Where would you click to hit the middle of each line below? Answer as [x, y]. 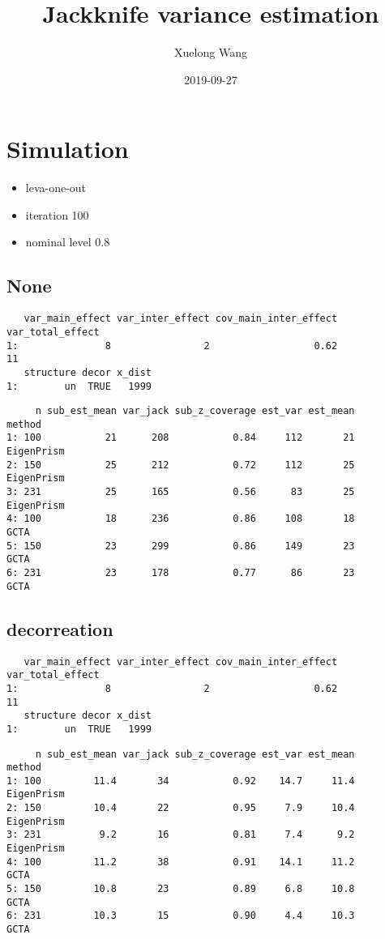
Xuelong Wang [211, 52]
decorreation [60, 628]
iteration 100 [57, 214]
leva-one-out [56, 188]
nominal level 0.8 [68, 242]
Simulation [68, 149]
